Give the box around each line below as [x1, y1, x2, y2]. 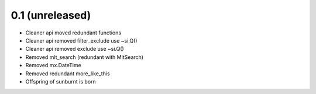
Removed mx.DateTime [25, 62, 81, 69]
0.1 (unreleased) [11, 9, 91, 22]
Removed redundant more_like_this [25, 70, 111, 77]
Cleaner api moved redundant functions [25, 29, 122, 36]
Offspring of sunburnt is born [25, 78, 96, 85]
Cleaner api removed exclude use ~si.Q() [25, 46, 124, 53]
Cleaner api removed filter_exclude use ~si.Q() [25, 37, 138, 44]
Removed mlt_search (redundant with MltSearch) [25, 53, 143, 61]
